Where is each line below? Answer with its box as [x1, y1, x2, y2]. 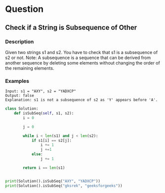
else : [31, 152, 43, 157]
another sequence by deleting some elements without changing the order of [5, 60, 161, 65]
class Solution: [5, 106, 39, 111]
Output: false [5, 93, 35, 98]
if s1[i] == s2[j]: [31, 138, 72, 143]
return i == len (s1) [23, 165, 65, 170]
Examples [5, 77, 30, 84]
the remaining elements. [5, 65, 54, 71]
